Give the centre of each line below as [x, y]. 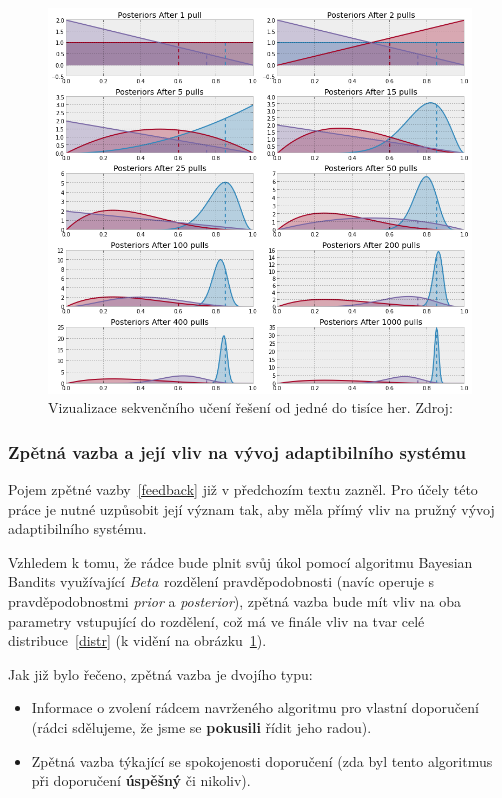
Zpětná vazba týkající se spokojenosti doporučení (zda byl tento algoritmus [262, 760]
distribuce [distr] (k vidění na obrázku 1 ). [137, 640]
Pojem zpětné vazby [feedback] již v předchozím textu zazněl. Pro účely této [243, 489]
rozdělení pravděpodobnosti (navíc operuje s [299, 581]
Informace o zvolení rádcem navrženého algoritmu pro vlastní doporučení [255, 707]
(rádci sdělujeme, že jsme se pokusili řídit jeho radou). [201, 726]
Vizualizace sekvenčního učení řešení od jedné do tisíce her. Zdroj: [250, 407]
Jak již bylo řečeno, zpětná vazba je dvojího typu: [160, 673]
